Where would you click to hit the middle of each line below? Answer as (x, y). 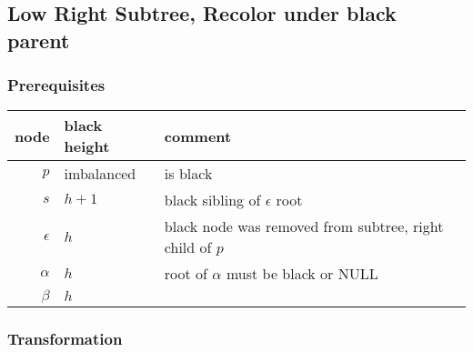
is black (188, 174)
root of (186, 274)
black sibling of (212, 200)
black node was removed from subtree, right (304, 226)
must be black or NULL (302, 274)
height (87, 146)
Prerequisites (56, 85)
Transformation (65, 339)
